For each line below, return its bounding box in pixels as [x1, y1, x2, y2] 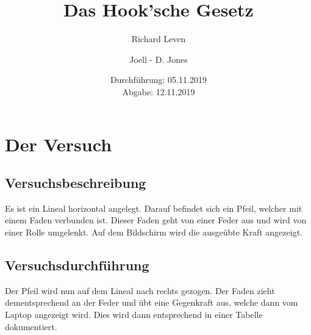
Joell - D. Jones [129, 52, 188, 65]
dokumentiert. [5, 320, 57, 333]
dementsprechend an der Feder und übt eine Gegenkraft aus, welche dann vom [5, 296, 298, 309]
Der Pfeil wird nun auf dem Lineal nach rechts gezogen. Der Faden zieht [5, 284, 275, 297]
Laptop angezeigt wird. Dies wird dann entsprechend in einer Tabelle [5, 308, 263, 321]
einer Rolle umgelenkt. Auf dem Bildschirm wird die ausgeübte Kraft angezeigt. [5, 226, 302, 239]
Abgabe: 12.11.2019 [122, 85, 195, 98]
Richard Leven [131, 32, 186, 45]
